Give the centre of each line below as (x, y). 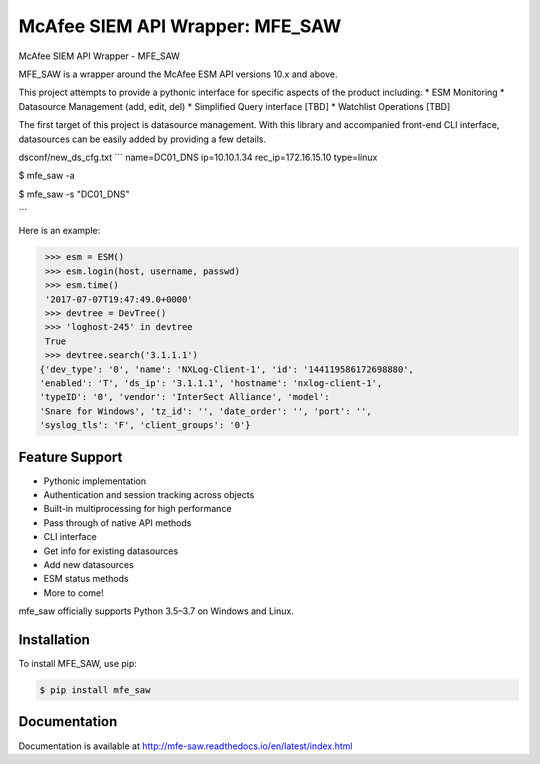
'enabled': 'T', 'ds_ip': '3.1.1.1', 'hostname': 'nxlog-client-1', (211, 383)
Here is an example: (59, 231)
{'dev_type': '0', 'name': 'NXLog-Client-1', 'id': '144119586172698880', (227, 369)
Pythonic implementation (95, 481)
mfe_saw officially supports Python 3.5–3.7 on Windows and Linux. (156, 611)
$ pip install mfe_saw (95, 690)
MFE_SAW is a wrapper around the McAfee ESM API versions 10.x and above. (178, 74)
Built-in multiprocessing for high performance (137, 509)
